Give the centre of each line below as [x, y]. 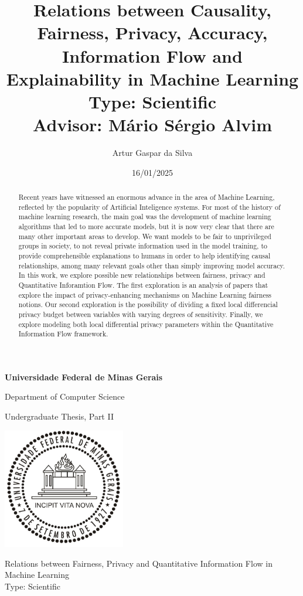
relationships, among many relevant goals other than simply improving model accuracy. [152, 265]
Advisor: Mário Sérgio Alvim [152, 125]
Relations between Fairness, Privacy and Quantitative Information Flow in [139, 563]
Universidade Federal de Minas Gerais [84, 377]
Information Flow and [152, 55]
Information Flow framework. [63, 334]
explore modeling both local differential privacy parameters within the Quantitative [146, 324]
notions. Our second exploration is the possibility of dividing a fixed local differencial [148, 304]
